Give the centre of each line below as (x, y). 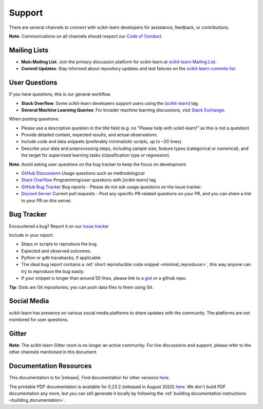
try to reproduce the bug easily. (53, 271)
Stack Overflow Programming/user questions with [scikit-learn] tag (88, 180)
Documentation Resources (50, 366)
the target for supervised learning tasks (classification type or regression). (96, 155)
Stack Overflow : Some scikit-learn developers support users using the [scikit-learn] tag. (110, 103)
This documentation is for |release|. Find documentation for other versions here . (89, 378)
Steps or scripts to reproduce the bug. (59, 244)
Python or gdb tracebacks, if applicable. (61, 258)
